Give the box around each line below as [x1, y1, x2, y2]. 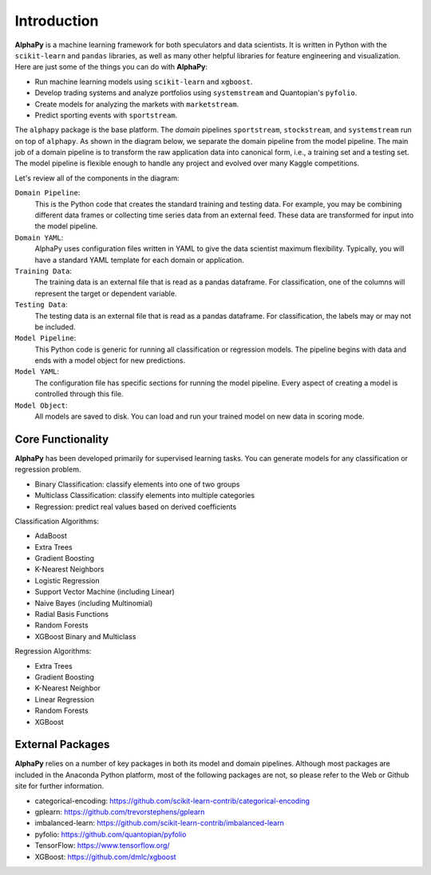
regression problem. [14, 464, 81, 475]
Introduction [14, 12, 99, 30]
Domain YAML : [14, 233, 64, 242]
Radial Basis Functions [34, 610, 109, 619]
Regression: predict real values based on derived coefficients [34, 502, 237, 511]
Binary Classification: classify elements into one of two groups [34, 479, 240, 489]
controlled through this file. [34, 389, 124, 399]
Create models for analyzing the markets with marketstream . [34, 99, 239, 109]
